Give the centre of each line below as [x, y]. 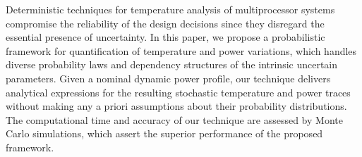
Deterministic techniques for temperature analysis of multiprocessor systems [170, 9]
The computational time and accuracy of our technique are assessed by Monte [174, 119]
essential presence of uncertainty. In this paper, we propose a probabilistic [165, 37]
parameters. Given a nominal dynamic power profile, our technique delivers [168, 78]
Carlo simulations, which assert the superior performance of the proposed [164, 133]
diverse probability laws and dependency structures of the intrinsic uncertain [172, 64]
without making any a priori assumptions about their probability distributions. [176, 106]
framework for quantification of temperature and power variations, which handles [181, 50]
